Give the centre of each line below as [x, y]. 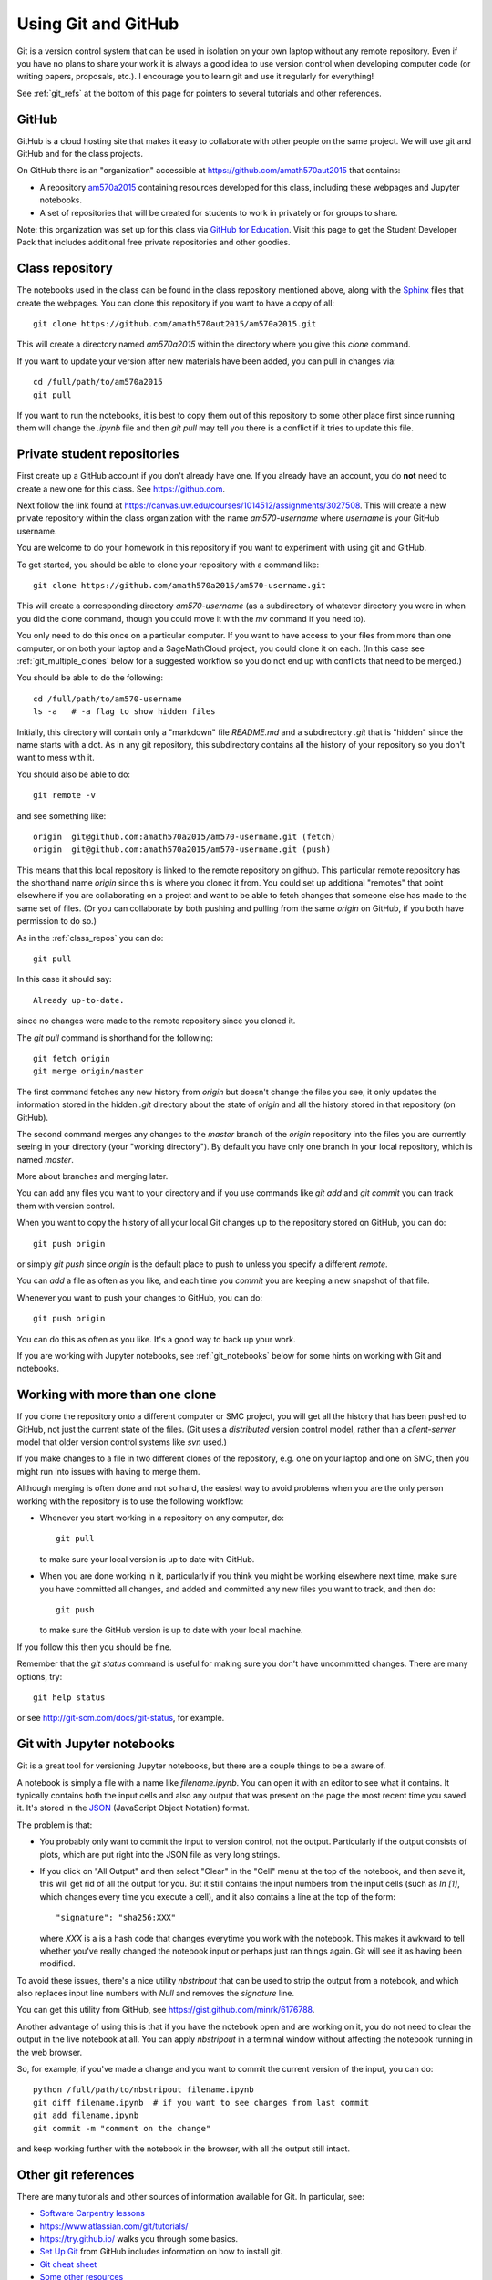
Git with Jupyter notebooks [96, 1744]
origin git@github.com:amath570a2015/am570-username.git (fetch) [184, 836]
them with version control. [66, 1206]
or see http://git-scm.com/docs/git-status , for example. [121, 1718]
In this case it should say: [65, 979]
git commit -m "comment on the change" [122, 2128]
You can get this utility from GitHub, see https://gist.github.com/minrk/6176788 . [166, 2010]
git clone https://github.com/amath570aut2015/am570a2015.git [175, 324]
